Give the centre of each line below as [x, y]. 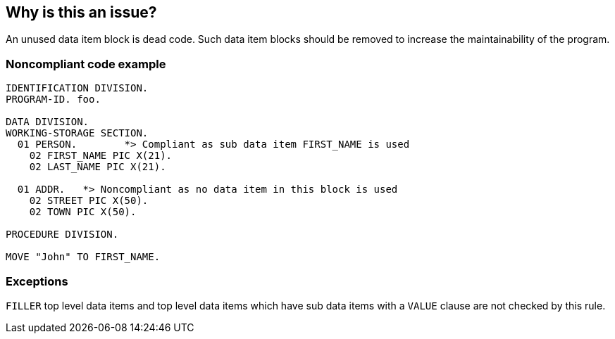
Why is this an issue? [81, 12]
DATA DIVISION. [48, 122]
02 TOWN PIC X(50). [83, 212]
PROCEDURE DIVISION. [62, 235]
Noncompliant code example [86, 64]
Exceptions [37, 281]
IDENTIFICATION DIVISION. [77, 88]
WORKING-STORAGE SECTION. [77, 133]
